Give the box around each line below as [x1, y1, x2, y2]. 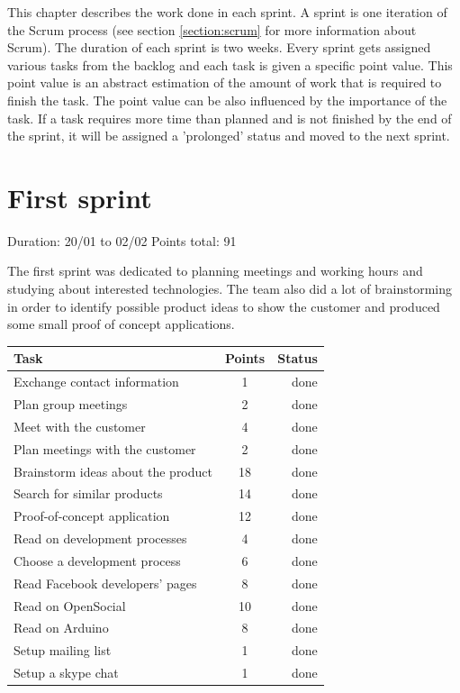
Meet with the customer [14, 416, 146, 435]
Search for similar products [14, 484, 163, 503]
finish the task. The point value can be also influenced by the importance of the [7, 90, 447, 109]
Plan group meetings [14, 395, 128, 414]
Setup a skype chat [14, 663, 119, 682]
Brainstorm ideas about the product [14, 461, 212, 480]
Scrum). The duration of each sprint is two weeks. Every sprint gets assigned [7, 38, 431, 57]
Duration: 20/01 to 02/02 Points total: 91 [7, 231, 237, 250]
